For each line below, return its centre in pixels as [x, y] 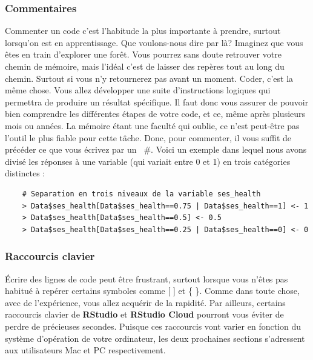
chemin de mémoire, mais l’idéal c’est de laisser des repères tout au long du [145, 66]
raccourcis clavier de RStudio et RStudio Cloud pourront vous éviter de [144, 314]
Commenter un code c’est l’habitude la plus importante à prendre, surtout [143, 31]
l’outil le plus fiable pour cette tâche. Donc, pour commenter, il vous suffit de [148, 137]
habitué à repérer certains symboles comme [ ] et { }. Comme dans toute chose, [152, 291]
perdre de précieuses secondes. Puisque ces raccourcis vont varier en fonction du [153, 326]
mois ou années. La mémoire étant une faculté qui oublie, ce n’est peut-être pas [152, 125]
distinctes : [25, 173]
